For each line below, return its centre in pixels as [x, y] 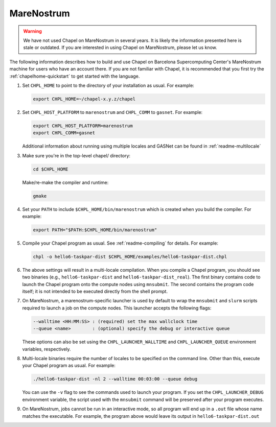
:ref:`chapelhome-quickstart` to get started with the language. [75, 76]
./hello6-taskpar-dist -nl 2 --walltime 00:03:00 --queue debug [115, 379]
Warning [32, 31]
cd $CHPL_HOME [51, 169]
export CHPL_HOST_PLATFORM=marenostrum [83, 126]
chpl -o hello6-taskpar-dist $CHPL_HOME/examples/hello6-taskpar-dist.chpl [130, 256]
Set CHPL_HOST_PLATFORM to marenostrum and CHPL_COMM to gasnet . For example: [112, 112]
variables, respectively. [47, 349]
